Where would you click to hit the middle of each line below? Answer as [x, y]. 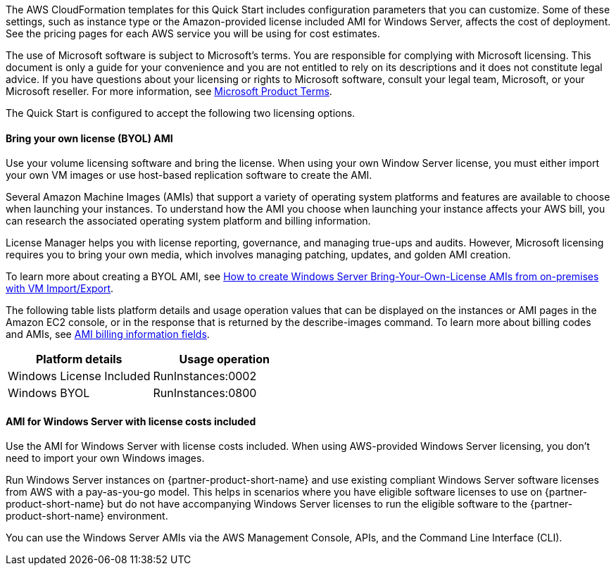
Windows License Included [79, 376]
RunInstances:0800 [205, 393]
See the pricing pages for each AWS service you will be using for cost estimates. [193, 33]
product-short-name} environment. [87, 516]
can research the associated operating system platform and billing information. [188, 221]
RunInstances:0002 [205, 376]
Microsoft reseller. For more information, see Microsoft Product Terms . [169, 91]
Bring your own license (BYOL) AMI [89, 138]
